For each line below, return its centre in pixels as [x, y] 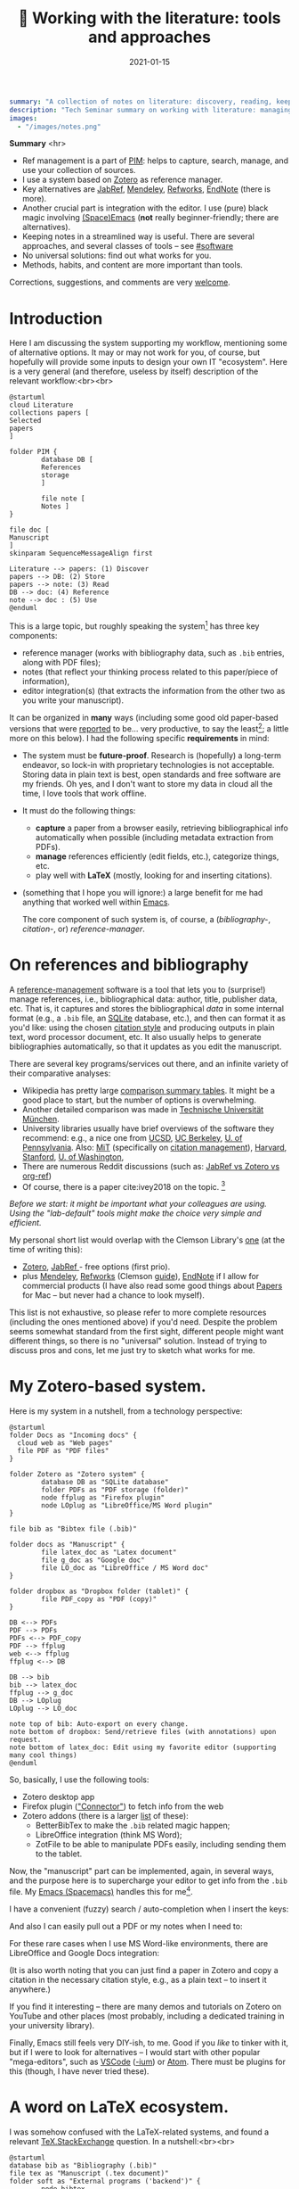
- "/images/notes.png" [59, 127]
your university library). [52, 2025]
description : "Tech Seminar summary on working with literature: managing [151, 110]
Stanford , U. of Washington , [73, 1156]
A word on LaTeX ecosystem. [119, 2107]
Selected [25, 421]
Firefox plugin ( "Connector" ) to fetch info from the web [123, 1806]
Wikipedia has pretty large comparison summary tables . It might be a [149, 1090]
